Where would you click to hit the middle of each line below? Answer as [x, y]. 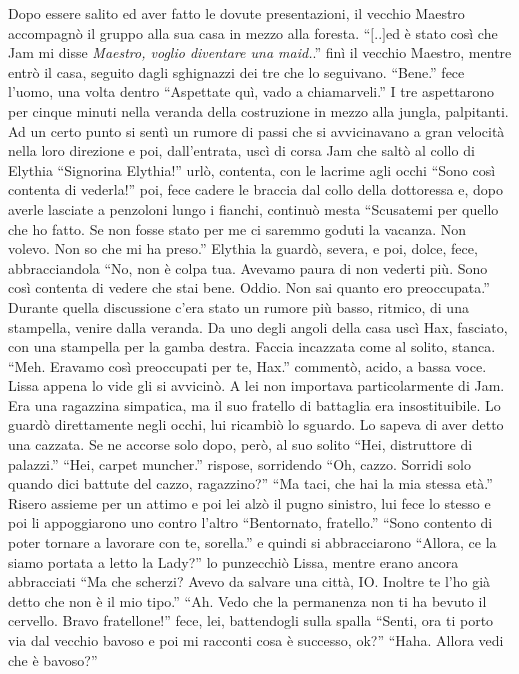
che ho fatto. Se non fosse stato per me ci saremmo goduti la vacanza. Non [237, 228]
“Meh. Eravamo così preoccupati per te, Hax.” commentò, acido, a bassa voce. [247, 365]
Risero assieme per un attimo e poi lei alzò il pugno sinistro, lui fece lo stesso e [249, 502]
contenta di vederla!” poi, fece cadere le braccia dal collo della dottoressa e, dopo [255, 189]
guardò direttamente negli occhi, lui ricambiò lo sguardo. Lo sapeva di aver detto [256, 424]
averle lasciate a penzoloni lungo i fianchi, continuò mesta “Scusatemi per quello [253, 208]
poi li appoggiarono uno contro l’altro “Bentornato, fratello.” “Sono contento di [250, 522]
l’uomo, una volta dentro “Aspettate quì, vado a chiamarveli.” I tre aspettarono [251, 91]
